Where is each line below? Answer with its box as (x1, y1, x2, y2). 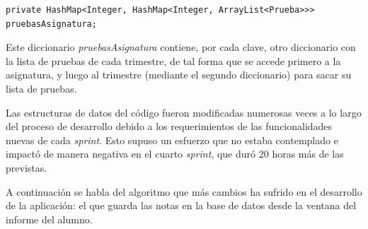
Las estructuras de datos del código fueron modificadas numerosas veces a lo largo (6, 105, 362, 119)
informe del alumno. (6, 211, 93, 226)
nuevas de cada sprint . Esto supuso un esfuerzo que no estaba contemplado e (6, 132, 338, 147)
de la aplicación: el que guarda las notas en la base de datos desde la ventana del (6, 198, 357, 213)
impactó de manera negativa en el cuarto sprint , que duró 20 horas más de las (6, 146, 344, 161)
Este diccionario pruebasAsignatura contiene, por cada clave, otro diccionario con (6, 40, 356, 54)
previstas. (6, 160, 47, 175)
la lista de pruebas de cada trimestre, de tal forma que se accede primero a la (6, 53, 341, 68)
